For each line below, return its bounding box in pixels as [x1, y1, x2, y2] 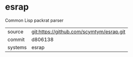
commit [7, 36, 25, 43]
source [7, 28, 23, 35]
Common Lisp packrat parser [5, 17, 64, 23]
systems [7, 44, 27, 51]
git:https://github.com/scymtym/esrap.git [31, 28, 126, 35]
